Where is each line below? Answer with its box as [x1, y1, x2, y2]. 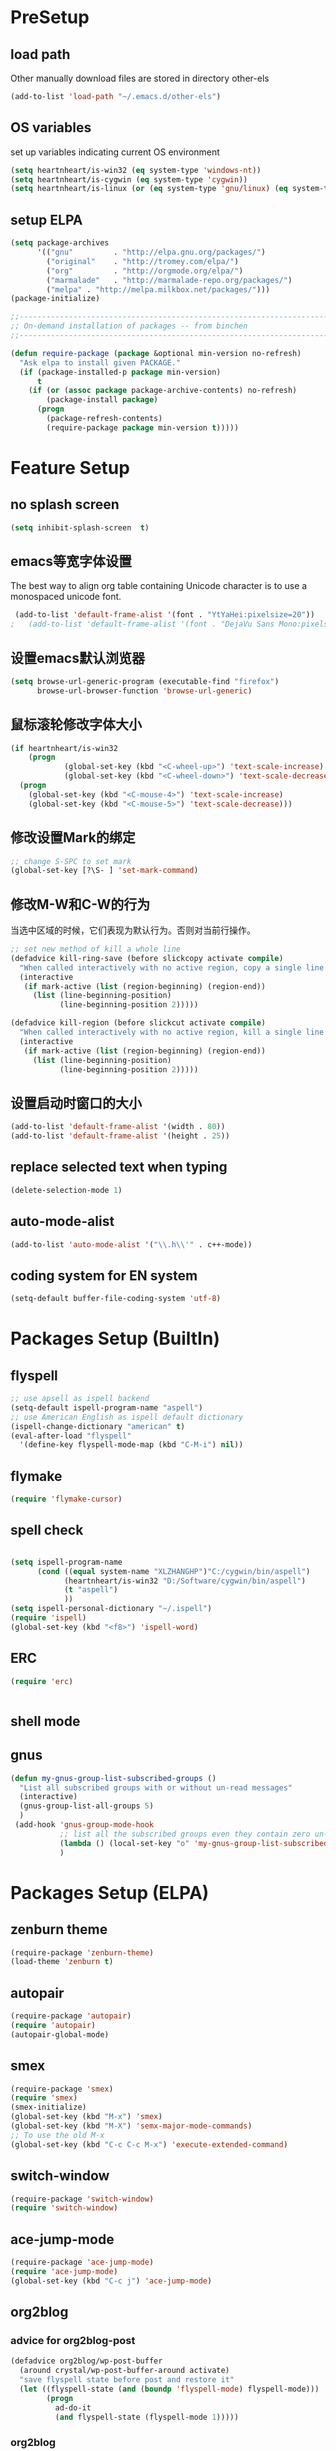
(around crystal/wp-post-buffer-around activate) [19, 2366, 230, 2376]
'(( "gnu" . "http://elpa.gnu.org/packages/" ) [36, 247, 267, 257]
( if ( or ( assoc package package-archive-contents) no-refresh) [28, 386, 298, 396]
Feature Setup [10, 456, 130, 479]
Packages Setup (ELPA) [10, 1881, 210, 1904]
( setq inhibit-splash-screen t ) [10, 522, 150, 533]
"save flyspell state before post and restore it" [19, 2375, 235, 2385]
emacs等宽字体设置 [10, 553, 132, 570]
